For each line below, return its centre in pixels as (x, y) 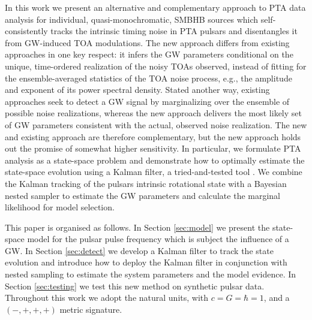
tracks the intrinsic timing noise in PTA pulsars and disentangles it (174, 31)
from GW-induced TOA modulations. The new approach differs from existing (147, 42)
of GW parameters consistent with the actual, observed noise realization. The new (156, 124)
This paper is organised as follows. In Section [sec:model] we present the (137, 227)
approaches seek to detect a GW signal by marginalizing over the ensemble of (147, 101)
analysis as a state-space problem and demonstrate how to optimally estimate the (155, 160)
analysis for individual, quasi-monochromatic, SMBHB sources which (132, 19)
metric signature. (91, 309)
